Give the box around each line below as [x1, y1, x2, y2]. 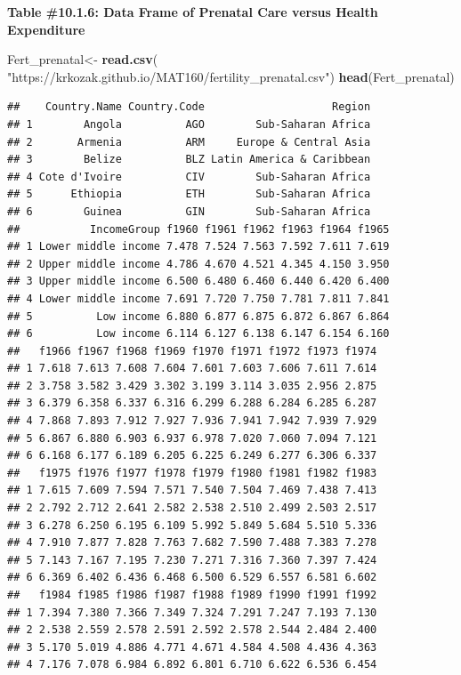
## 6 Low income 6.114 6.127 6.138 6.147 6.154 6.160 [7, 327, 390, 341]
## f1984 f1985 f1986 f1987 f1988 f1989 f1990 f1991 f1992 [7, 589, 377, 601]
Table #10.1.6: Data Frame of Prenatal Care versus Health [7, 3, 378, 20]
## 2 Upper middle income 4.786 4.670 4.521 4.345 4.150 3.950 [7, 257, 390, 270]
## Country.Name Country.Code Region [7, 100, 371, 114]
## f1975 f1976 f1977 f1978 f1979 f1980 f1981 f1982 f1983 [7, 466, 377, 479]
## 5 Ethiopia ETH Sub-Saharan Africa [7, 188, 371, 201]
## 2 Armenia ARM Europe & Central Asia [7, 135, 371, 149]
